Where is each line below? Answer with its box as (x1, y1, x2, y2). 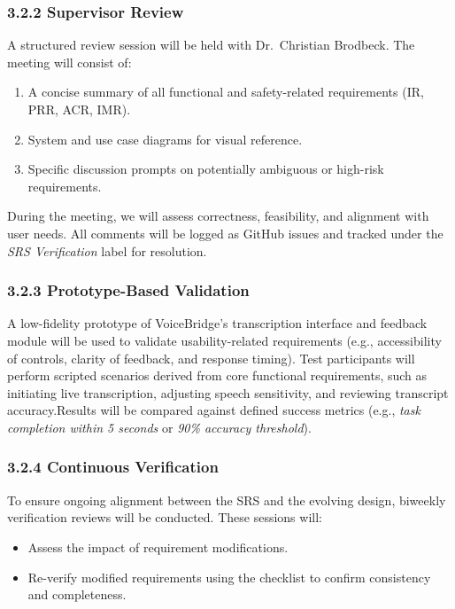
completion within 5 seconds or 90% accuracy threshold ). (7, 418, 312, 436)
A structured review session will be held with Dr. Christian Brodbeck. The (7, 35, 415, 54)
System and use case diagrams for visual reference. (27, 129, 303, 148)
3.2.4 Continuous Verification (7, 456, 219, 478)
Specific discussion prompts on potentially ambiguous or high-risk (27, 160, 384, 178)
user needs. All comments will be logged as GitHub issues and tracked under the (7, 223, 443, 242)
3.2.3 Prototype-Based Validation (7, 279, 250, 301)
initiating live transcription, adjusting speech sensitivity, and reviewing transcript (7, 383, 449, 402)
